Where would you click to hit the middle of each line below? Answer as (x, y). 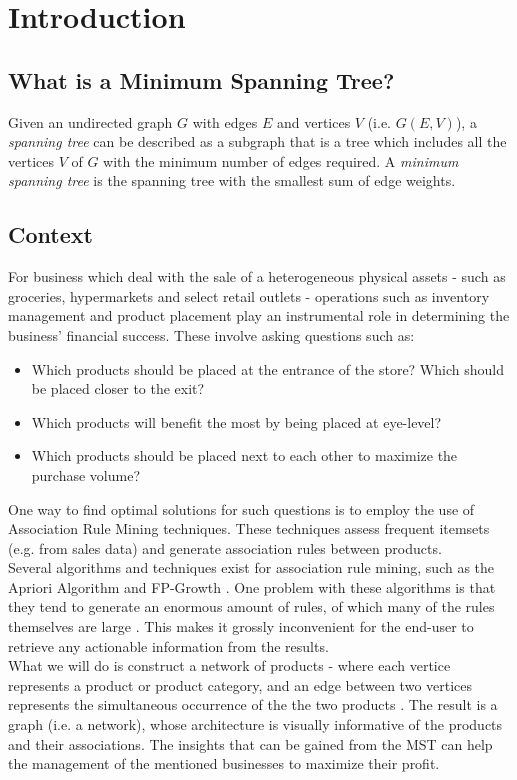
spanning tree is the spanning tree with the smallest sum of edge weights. (232, 180)
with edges (225, 121)
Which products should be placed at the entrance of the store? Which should (267, 368)
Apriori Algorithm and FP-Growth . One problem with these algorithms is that (252, 586)
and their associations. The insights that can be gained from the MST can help (250, 743)
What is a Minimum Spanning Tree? (201, 79)
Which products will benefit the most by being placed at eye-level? (236, 421)
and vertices (313, 121)
